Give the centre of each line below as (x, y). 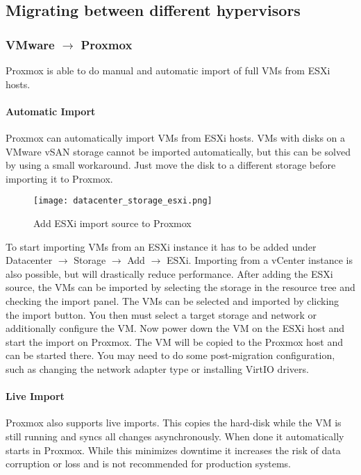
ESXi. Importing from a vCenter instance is (259, 260)
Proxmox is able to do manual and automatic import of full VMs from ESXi (168, 70)
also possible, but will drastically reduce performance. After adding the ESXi (169, 273)
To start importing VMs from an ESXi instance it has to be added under (161, 246)
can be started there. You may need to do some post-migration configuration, (170, 355)
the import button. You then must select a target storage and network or (161, 314)
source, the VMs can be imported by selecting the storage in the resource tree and (180, 287)
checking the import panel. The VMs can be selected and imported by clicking (173, 300)
